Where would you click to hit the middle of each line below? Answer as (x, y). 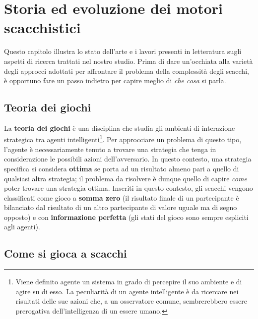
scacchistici (42, 27)
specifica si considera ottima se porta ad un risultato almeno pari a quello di (122, 168)
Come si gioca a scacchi (65, 253)
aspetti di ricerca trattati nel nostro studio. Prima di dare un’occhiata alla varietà (129, 61)
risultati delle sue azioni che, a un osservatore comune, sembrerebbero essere (131, 301)
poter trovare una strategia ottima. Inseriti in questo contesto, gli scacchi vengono (129, 188)
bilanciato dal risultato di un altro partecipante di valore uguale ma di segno (121, 207)
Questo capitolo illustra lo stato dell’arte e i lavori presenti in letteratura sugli (123, 51)
